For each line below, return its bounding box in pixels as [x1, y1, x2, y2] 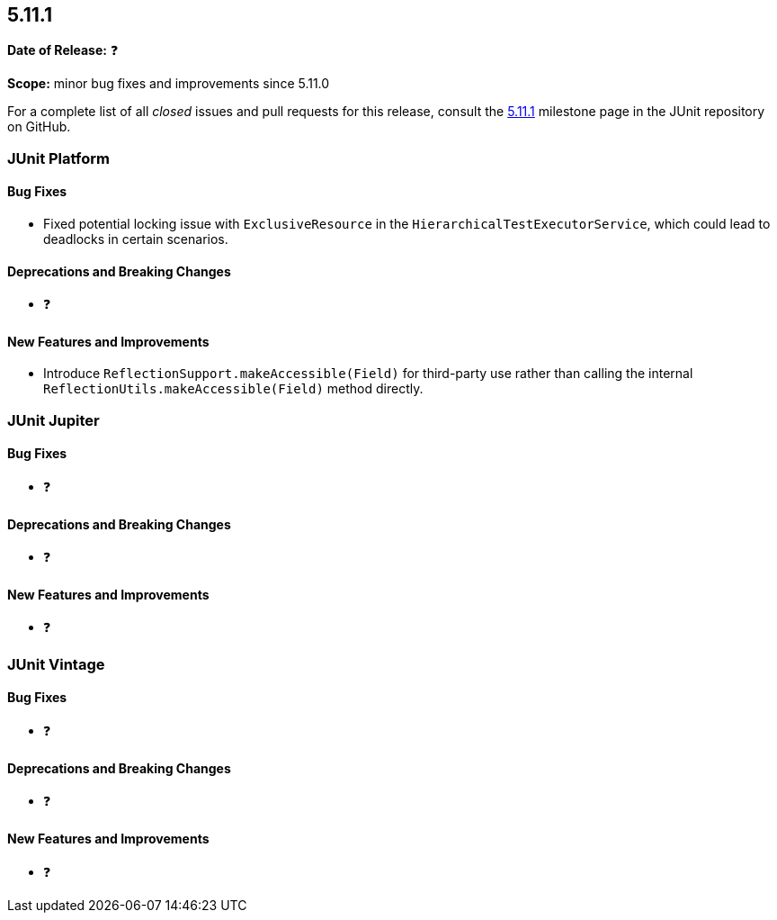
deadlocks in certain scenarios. [43, 231, 228, 248]
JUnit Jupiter [7, 410, 100, 429]
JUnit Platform [7, 149, 110, 167]
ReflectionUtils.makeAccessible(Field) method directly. [43, 381, 424, 397]
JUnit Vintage [7, 654, 105, 673]
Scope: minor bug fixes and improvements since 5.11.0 [7, 76, 330, 92]
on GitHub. [7, 119, 71, 135]
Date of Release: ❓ [7, 42, 119, 59]
